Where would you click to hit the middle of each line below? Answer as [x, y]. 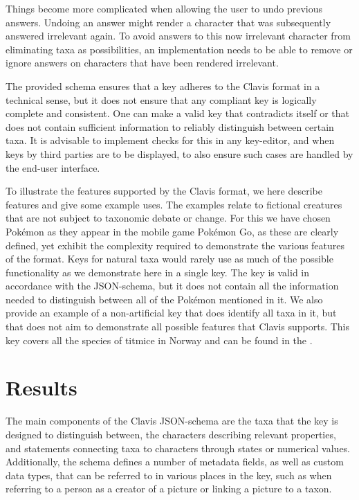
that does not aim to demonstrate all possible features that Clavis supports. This [178, 327]
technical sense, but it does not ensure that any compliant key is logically [161, 99]
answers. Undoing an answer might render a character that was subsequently [168, 22]
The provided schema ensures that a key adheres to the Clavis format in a [163, 86]
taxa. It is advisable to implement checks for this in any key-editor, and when [170, 140]
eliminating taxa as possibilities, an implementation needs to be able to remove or [179, 49]
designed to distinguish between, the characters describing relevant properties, [171, 434]
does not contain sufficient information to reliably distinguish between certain [170, 126]
